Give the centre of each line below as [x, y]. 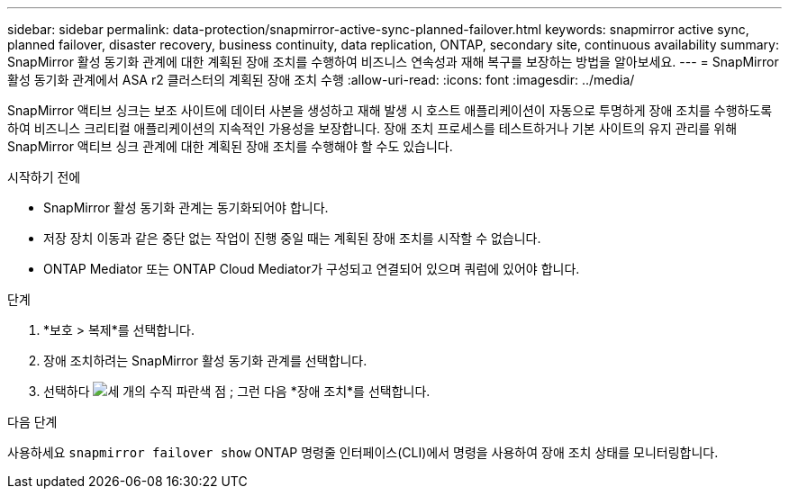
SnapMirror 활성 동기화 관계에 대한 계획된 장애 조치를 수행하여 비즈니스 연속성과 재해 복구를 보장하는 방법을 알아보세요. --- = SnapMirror [393, 62]
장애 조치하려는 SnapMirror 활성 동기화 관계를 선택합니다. [205, 361]
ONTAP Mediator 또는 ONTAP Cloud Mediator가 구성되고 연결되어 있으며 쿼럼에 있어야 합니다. [312, 269]
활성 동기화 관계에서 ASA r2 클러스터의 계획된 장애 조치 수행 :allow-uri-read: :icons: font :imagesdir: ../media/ [321, 80]
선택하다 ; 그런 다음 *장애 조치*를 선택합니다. [237, 391]
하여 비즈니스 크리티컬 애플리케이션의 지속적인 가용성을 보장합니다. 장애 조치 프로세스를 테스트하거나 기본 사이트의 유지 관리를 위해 [372, 128]
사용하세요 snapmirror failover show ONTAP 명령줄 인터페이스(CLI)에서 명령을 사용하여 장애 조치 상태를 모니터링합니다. [363, 452]
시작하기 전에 [44, 177]
